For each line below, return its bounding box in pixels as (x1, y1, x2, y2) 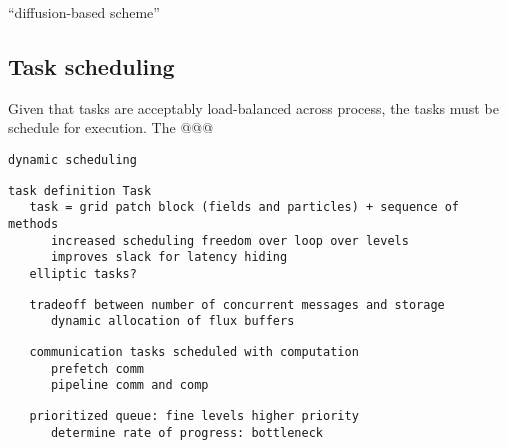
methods (8, 216, 59, 231)
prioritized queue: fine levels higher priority (29, 408, 359, 423)
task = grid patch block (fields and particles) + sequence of (29, 200, 460, 215)
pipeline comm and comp (50, 378, 209, 393)
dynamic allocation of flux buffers (50, 314, 295, 329)
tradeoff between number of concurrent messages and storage (29, 297, 445, 312)
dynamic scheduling (8, 152, 137, 167)
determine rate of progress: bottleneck (50, 425, 323, 440)
